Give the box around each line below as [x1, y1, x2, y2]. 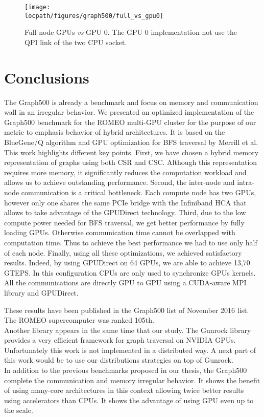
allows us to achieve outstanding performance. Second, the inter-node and [4, 177, 235, 187]
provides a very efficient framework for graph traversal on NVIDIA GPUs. [4, 335, 236, 345]
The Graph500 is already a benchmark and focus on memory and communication [4, 96, 258, 107]
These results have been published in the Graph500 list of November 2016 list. [4, 304, 249, 315]
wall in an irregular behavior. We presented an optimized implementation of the [4, 107, 254, 117]
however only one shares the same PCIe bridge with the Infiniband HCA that [4, 197, 247, 207]
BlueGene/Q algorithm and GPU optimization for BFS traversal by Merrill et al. [4, 137, 258, 147]
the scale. [4, 405, 33, 415]
